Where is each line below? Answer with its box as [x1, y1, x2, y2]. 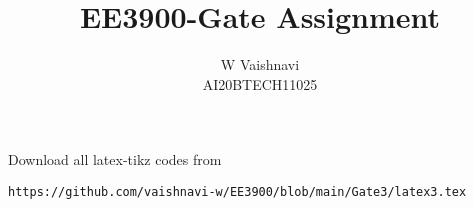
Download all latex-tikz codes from [8, 149, 222, 170]
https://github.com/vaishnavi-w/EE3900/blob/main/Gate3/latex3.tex [8, 184, 467, 199]
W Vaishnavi [220, 54, 300, 75]
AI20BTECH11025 [202, 73, 318, 94]
